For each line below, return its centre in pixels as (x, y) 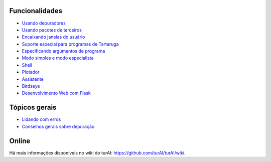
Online (20, 141)
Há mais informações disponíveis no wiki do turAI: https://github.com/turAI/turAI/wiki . (97, 152)
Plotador (31, 72)
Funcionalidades (36, 11)
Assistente (33, 79)
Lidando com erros (41, 119)
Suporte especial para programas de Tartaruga (70, 44)
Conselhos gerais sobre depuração (58, 126)
